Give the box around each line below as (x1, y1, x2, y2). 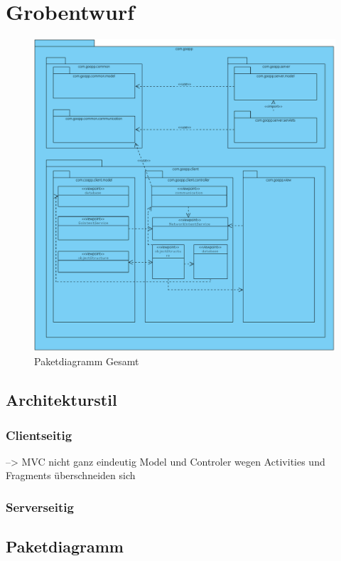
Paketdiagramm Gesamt (34, 354, 139, 369)
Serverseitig (6, 498, 74, 515)
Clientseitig (6, 426, 72, 444)
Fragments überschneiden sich (6, 468, 136, 483)
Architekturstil (6, 389, 117, 411)
